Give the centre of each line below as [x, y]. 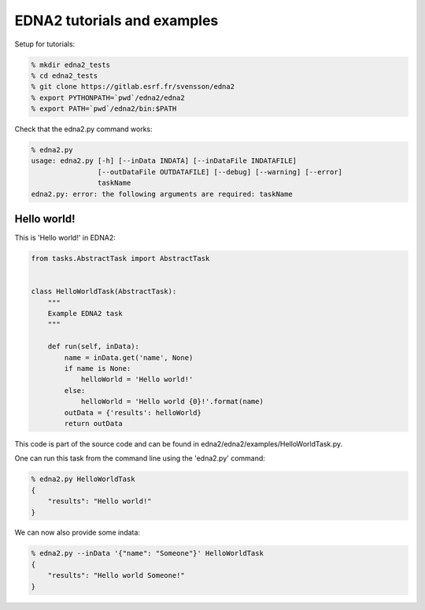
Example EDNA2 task [85, 314]
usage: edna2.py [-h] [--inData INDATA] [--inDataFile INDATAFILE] [164, 161]
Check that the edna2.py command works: [83, 129]
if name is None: [98, 369]
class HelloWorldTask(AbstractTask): [104, 292]
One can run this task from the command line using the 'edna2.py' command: [140, 458]
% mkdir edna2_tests [70, 64]
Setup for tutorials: [45, 44]
